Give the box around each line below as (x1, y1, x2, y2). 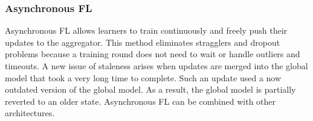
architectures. (5, 107, 55, 119)
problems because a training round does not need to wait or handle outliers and (5, 48, 300, 60)
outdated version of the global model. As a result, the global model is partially (5, 83, 296, 96)
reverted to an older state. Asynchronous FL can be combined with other (5, 95, 276, 107)
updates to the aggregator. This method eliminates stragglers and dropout (5, 36, 280, 48)
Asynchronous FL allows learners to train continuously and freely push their (5, 24, 288, 37)
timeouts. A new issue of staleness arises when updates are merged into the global (5, 60, 308, 72)
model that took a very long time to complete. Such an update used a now (5, 71, 282, 84)
